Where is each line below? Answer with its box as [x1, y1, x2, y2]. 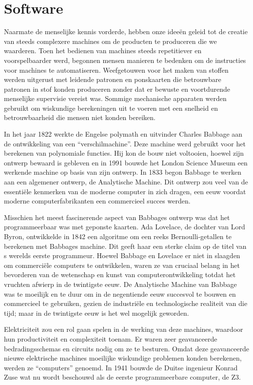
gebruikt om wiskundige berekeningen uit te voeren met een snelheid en [4, 102, 218, 113]
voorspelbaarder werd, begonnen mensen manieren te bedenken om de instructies [4, 55, 246, 65]
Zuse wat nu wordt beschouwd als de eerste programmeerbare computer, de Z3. [4, 372, 241, 382]
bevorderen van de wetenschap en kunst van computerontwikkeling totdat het [4, 269, 236, 280]
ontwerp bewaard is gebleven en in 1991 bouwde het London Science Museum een [4, 157, 248, 167]
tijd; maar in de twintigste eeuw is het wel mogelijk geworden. [4, 307, 189, 318]
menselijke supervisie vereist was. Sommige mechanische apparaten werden [4, 93, 227, 103]
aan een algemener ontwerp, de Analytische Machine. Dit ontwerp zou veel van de [4, 177, 248, 187]
